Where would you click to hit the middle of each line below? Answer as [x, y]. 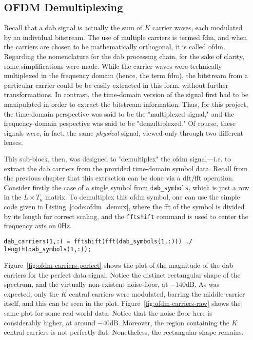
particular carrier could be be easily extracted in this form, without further [116, 85]
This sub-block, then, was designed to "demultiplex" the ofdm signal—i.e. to [117, 158]
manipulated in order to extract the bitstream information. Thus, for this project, [126, 104]
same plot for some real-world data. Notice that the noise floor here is [108, 313]
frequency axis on [30, 226]
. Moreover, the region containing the [174, 322]
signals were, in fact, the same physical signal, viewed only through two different [124, 132]
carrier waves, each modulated [197, 28]
